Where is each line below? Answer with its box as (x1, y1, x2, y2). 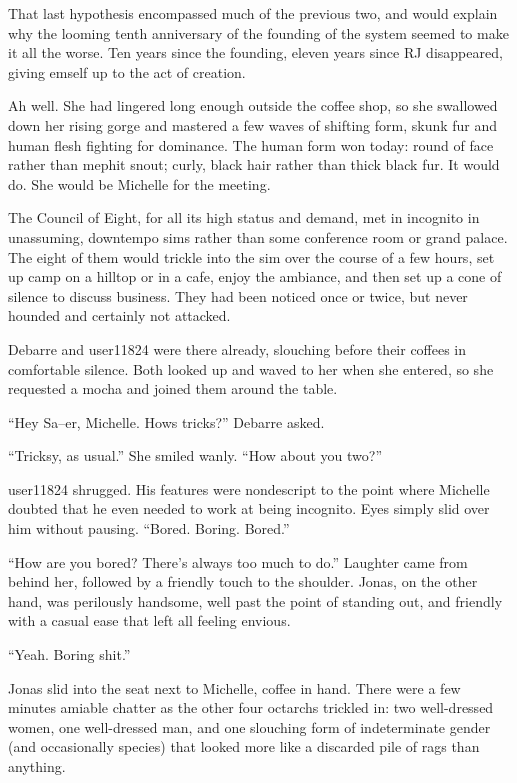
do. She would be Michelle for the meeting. (8, 173, 271, 194)
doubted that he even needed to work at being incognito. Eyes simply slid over (8, 498, 490, 519)
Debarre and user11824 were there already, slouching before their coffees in (8, 338, 467, 359)
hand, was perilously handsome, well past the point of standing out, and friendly (8, 590, 503, 611)
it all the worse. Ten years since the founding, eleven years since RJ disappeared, (8, 42, 503, 63)
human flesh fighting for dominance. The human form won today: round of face (8, 134, 494, 155)
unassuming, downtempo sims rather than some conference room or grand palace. (8, 226, 508, 247)
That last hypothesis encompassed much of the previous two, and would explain (8, 3, 498, 23)
